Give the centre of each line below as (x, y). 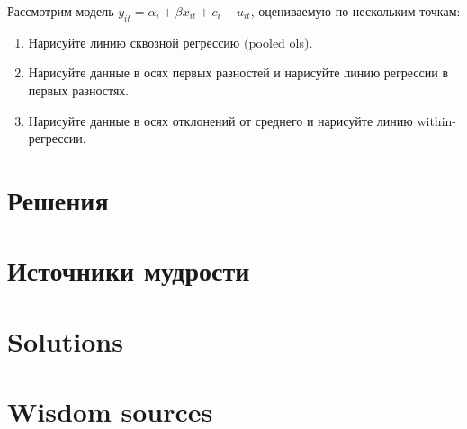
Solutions (65, 340)
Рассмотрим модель (61, 11)
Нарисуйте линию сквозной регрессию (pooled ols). (171, 42)
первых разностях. (79, 89)
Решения (58, 199)
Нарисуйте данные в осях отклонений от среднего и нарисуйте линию (220, 120)
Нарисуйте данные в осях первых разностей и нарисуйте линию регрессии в (238, 72)
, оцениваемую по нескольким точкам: (355, 11)
